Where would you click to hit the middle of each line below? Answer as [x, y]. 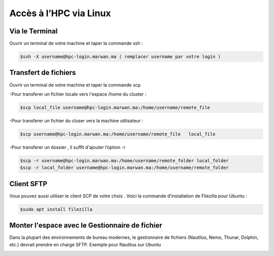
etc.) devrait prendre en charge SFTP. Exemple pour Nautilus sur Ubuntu [85, 244]
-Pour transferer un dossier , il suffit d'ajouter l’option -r [67, 147]
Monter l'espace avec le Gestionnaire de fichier [86, 225]
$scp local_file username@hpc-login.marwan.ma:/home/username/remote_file [115, 107]
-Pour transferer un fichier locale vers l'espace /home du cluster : [78, 94]
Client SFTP [28, 184]
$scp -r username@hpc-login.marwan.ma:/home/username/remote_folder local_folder [125, 160]
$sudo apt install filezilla [56, 209]
